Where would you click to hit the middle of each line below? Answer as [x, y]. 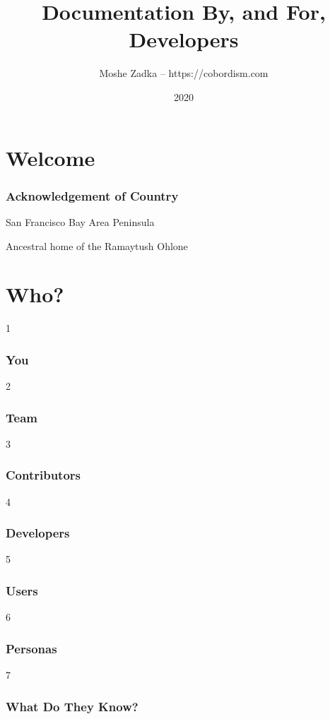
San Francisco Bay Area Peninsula [80, 221]
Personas [31, 648]
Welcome [51, 157]
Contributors [43, 475]
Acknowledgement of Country [92, 195]
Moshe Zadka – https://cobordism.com [184, 73]
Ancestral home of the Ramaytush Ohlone [97, 245]
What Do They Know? [72, 706]
